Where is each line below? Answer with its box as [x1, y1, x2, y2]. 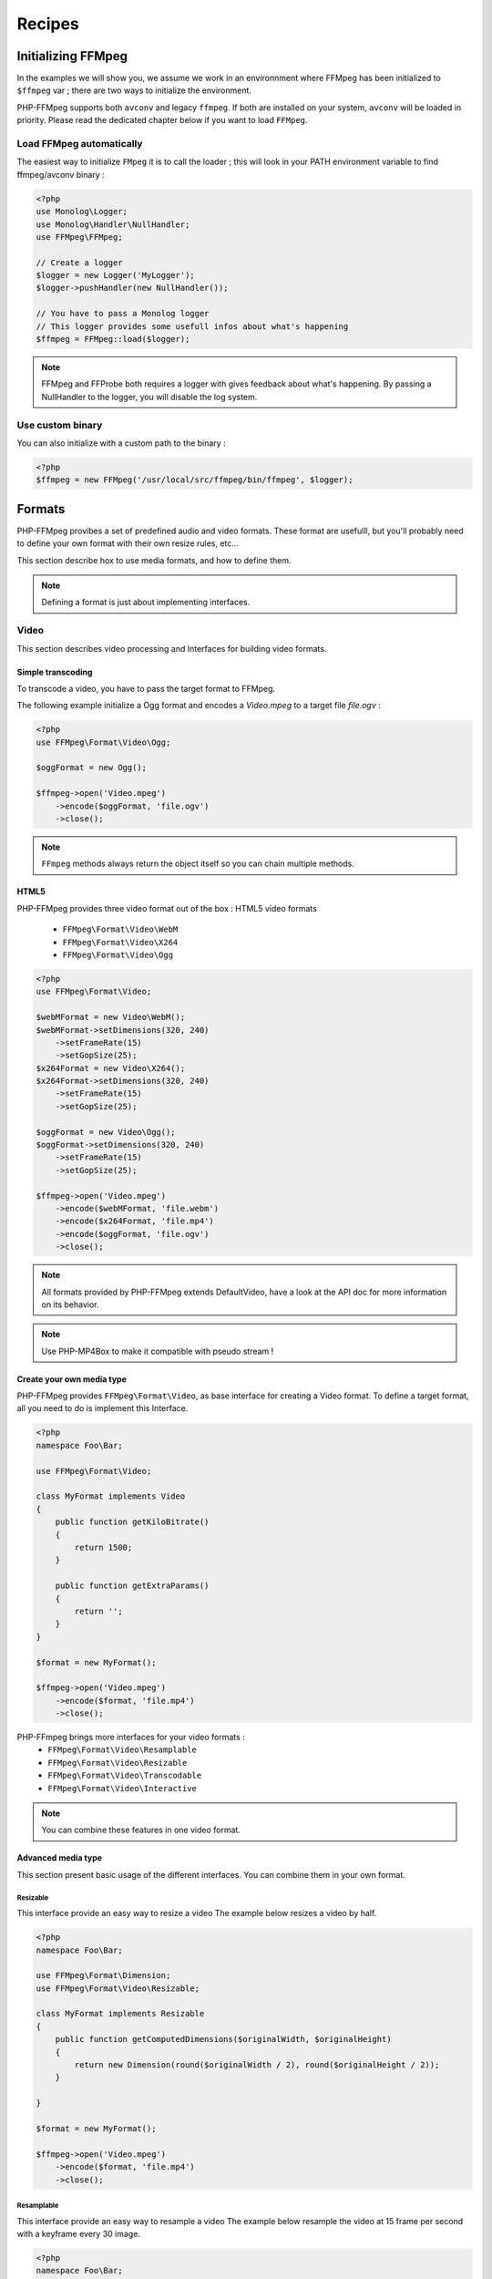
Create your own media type [16, 1373, 127, 1385]
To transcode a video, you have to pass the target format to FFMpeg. [16, 683, 276, 694]
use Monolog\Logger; [36, 206, 128, 217]
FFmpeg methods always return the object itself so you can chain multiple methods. [41, 858, 355, 870]
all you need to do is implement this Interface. [16, 1403, 189, 1414]
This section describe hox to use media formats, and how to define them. [16, 554, 292, 565]
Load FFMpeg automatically [16, 138, 143, 150]
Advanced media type [16, 1852, 103, 1863]
